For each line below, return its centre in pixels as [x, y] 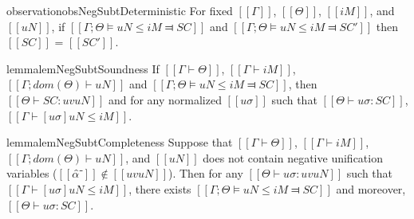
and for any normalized [165, 99]
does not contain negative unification [293, 157]
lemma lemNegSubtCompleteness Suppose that [120, 142]
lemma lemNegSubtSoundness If [83, 68]
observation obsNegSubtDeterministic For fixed [120, 10]
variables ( [32, 173]
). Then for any [206, 173]
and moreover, [371, 188]
